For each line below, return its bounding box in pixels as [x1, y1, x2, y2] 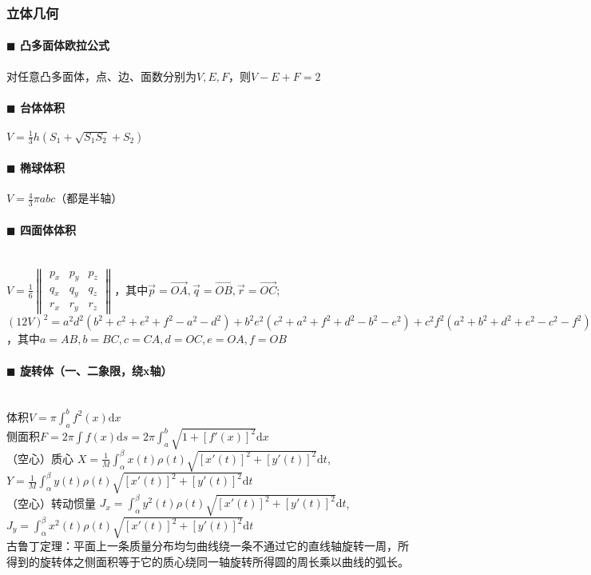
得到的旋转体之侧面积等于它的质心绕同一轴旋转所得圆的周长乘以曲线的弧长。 [6, 553, 409, 569]
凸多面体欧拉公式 [19, 37, 109, 54]
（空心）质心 [6, 449, 73, 466]
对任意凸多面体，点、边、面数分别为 [6, 67, 196, 84]
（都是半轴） [55, 190, 123, 206]
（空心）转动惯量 [6, 494, 96, 511]
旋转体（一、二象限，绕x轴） [19, 361, 173, 378]
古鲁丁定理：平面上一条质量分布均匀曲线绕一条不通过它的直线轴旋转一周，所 [6, 537, 409, 554]
